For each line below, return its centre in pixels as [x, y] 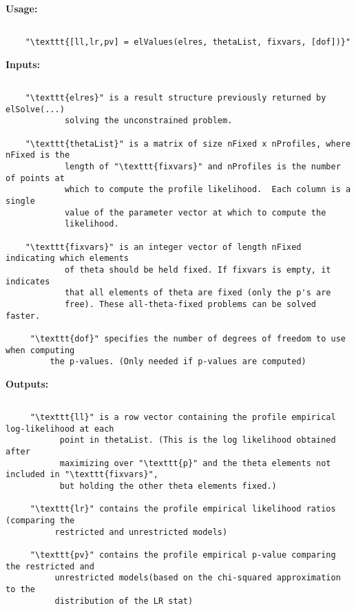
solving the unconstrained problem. [148, 121]
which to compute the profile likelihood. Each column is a [208, 190]
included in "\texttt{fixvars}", [82, 475]
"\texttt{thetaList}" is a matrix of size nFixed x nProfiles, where [188, 144]
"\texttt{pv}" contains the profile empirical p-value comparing [183, 555]
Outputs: [27, 383]
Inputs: [23, 64]
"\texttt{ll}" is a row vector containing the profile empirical [183, 418]
